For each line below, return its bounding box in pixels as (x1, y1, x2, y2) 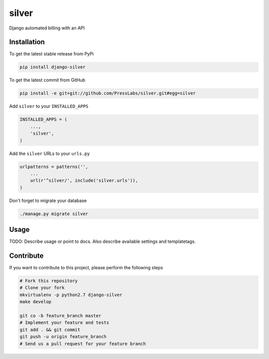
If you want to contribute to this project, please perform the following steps (9, 265, 163, 271)
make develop (19, 299, 52, 305)
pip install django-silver (19, 64, 86, 70)
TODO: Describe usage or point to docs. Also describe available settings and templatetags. (9, 238, 196, 244)
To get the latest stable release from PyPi (9, 51, 94, 57)
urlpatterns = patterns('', (19, 164, 88, 170)
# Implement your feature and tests (19, 320, 110, 326)
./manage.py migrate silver (19, 211, 88, 216)
